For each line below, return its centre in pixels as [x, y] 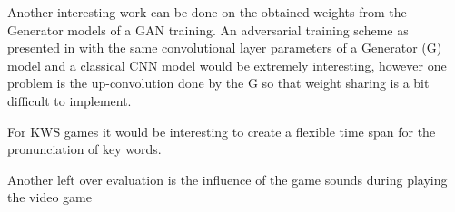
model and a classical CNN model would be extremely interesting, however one [227, 65]
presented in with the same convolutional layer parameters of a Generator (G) [225, 48]
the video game [49, 197]
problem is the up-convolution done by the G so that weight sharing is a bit [218, 83]
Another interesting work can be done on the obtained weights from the [207, 12]
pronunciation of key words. [84, 149]
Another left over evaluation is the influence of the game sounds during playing [227, 179]
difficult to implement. [69, 100]
